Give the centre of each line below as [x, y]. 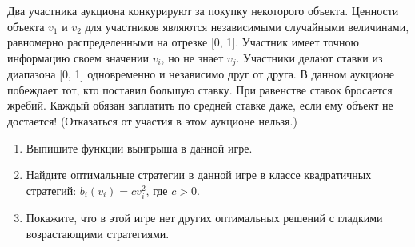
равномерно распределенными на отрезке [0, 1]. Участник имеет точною [183, 42]
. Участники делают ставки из [309, 57]
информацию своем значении [78, 57]
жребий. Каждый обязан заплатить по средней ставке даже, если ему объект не [200, 105]
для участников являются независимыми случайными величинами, [247, 26]
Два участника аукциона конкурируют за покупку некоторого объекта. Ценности [203, 10]
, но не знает [192, 57]
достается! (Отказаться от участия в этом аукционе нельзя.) [152, 121]
